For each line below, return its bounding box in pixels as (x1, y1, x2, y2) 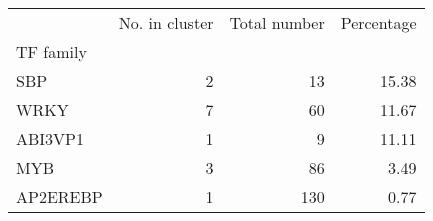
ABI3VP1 (16, 127, 85, 150)
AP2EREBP (16, 185, 103, 208)
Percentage (340, 11, 417, 34)
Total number (229, 11, 325, 34)
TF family (16, 40, 87, 63)
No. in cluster (118, 11, 214, 34)
